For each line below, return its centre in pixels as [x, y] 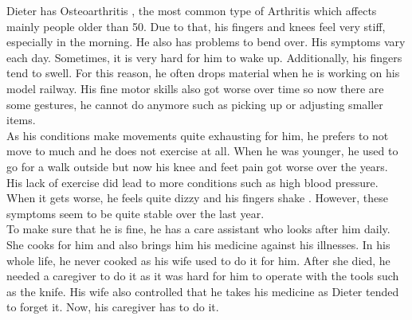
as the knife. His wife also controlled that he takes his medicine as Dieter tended [203, 291]
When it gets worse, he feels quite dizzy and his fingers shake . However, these [197, 198]
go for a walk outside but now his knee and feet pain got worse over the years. [197, 166]
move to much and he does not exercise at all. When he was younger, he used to [202, 151]
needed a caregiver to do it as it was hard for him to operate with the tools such [203, 276]
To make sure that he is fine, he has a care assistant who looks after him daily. [198, 229]
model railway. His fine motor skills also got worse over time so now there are [195, 88]
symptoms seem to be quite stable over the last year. [135, 213]
